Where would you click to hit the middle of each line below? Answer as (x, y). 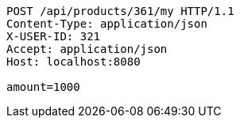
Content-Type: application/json (107, 24)
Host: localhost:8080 (74, 62)
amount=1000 (43, 87)
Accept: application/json (87, 49)
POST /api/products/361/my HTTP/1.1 (120, 11)
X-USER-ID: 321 (54, 36)
